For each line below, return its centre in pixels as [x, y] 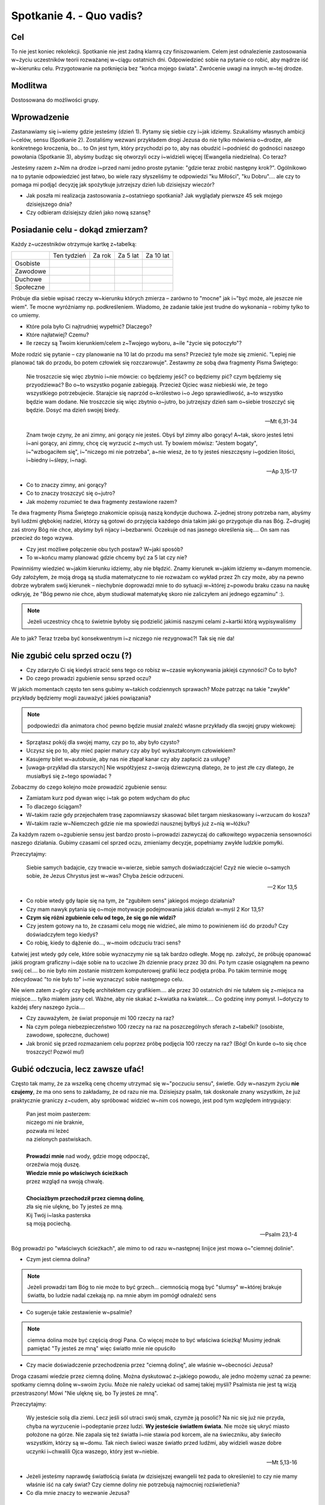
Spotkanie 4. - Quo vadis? [77, 16]
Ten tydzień [70, 256]
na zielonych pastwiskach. [59, 1139]
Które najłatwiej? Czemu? [58, 335]
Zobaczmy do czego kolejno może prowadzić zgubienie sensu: [89, 787]
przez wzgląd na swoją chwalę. [65, 1181]
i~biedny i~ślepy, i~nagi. [57, 460]
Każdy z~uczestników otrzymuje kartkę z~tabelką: [74, 244]
